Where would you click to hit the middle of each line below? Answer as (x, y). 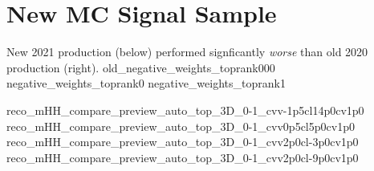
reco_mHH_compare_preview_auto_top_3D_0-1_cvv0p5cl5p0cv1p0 (181, 126)
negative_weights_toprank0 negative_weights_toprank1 (146, 83)
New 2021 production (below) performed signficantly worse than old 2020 (187, 52)
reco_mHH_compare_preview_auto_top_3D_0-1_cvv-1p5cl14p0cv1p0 (185, 110)
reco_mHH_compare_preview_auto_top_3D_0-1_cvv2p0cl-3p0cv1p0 (183, 142)
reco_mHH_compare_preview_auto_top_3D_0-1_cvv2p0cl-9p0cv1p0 (183, 157)
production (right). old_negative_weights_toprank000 (141, 67)
